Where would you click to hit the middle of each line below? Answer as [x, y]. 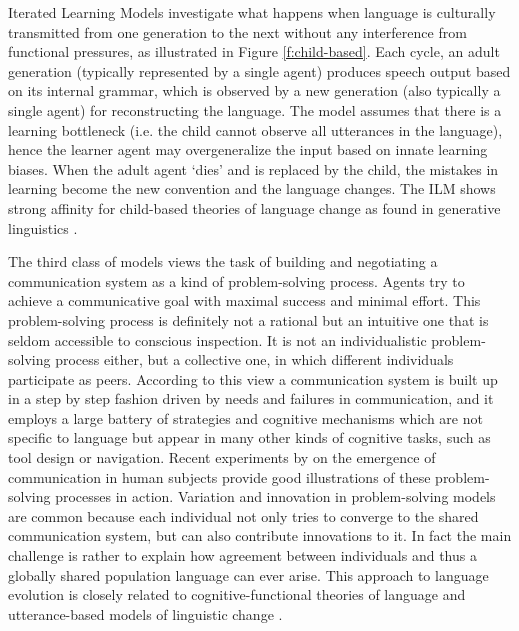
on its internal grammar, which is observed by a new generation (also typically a [254, 90]
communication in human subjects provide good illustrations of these [219, 476]
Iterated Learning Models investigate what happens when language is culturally [252, 12]
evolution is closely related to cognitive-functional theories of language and [237, 594]
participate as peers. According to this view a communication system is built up [253, 378]
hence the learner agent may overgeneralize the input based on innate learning [248, 149]
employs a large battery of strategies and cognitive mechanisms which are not [245, 417]
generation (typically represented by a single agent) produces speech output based [259, 70]
